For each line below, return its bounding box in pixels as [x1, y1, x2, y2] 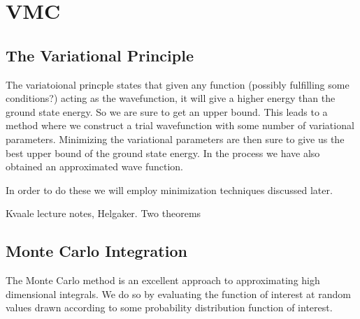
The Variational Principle [6, 44, 194, 66]
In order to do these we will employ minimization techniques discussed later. [6, 182, 333, 197]
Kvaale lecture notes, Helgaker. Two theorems [6, 206, 201, 221]
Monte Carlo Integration [6, 240, 187, 262]
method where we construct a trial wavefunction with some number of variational [6, 118, 354, 133]
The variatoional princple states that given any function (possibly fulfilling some [6, 77, 350, 91]
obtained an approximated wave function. [6, 159, 184, 174]
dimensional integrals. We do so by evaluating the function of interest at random [6, 286, 351, 301]
